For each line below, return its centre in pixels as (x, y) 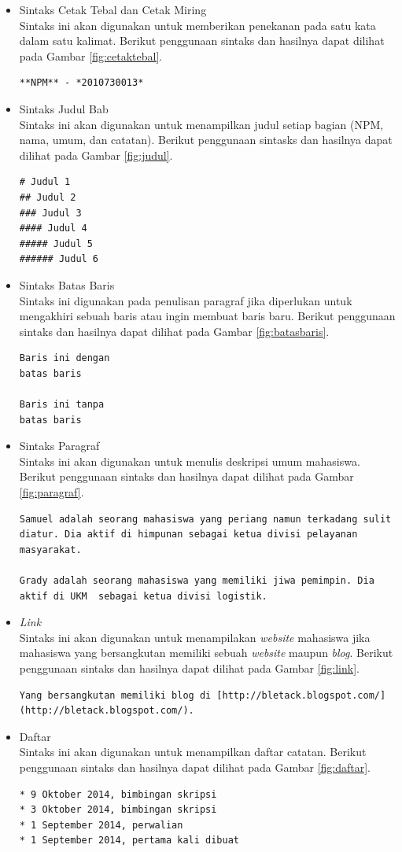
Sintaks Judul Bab (64, 108)
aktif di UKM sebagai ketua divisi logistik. (143, 596)
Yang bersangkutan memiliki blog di (115, 695)
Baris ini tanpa (62, 405)
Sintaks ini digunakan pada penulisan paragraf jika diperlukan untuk (186, 300)
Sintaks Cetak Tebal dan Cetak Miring (113, 9)
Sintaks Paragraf (59, 446)
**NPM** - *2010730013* (81, 83)
